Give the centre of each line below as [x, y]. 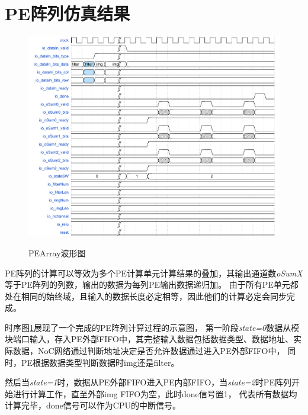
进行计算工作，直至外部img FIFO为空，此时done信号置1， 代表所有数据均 [155, 393]
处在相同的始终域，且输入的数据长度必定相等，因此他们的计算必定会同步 [146, 296]
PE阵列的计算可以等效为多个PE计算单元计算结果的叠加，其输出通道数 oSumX [154, 273]
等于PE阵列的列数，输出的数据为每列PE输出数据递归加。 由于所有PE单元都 [152, 284]
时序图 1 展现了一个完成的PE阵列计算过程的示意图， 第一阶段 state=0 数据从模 [152, 327]
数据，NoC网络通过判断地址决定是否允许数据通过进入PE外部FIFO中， [149, 351]
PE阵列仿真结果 [68, 13]
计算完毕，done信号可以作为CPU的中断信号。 [93, 405]
